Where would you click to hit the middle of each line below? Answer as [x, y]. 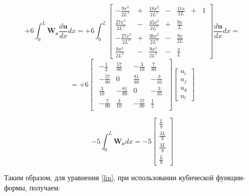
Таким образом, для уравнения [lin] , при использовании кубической [109, 177]
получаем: [45, 187]
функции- [231, 177]
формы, [16, 187]
